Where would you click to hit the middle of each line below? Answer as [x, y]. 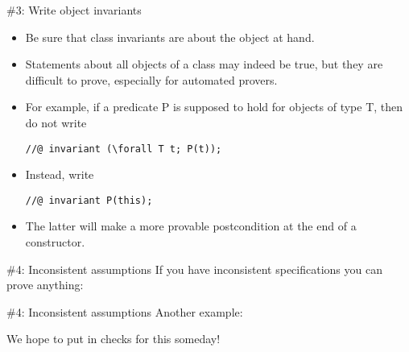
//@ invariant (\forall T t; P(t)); [124, 149]
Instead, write [60, 174]
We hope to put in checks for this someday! [114, 339]
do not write [56, 122]
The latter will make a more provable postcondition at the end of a [191, 226]
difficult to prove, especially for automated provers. [151, 79]
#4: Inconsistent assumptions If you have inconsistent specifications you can [194, 269]
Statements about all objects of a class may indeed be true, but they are [204, 64]
